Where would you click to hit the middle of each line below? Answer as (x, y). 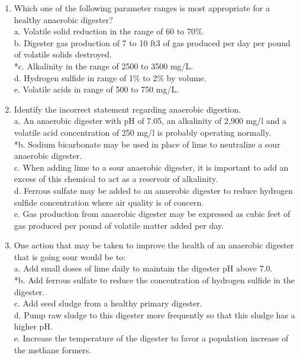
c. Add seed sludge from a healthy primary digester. (108, 303)
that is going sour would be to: (70, 256)
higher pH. (33, 326)
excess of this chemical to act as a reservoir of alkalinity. (116, 179)
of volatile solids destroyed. (63, 54)
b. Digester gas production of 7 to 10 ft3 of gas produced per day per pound (152, 42)
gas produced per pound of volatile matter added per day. (119, 225)
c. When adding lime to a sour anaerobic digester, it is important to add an (151, 167)
